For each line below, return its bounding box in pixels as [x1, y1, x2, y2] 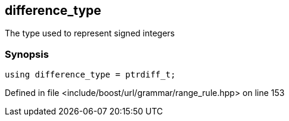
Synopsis [5, 48, 49, 60]
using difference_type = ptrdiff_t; [5, 70, 176, 80]
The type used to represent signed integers [5, 28, 175, 39]
